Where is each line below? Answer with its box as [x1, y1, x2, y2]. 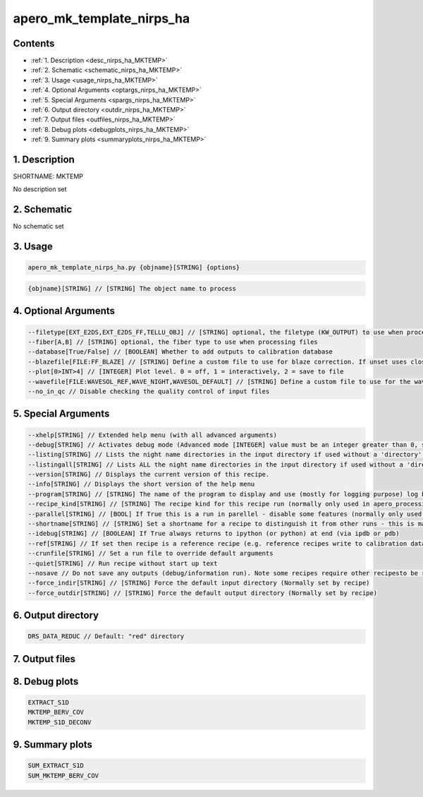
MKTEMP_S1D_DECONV [27, 718, 92, 726]
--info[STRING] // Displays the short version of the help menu [27, 480, 255, 489]
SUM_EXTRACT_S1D [27, 762, 85, 769]
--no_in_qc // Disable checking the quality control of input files [27, 387, 270, 395]
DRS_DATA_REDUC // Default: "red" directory [27, 633, 185, 640]
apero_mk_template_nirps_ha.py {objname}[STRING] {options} [27, 263, 240, 272]
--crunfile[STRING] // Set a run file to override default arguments [27, 549, 274, 558]
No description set [13, 185, 67, 193]
